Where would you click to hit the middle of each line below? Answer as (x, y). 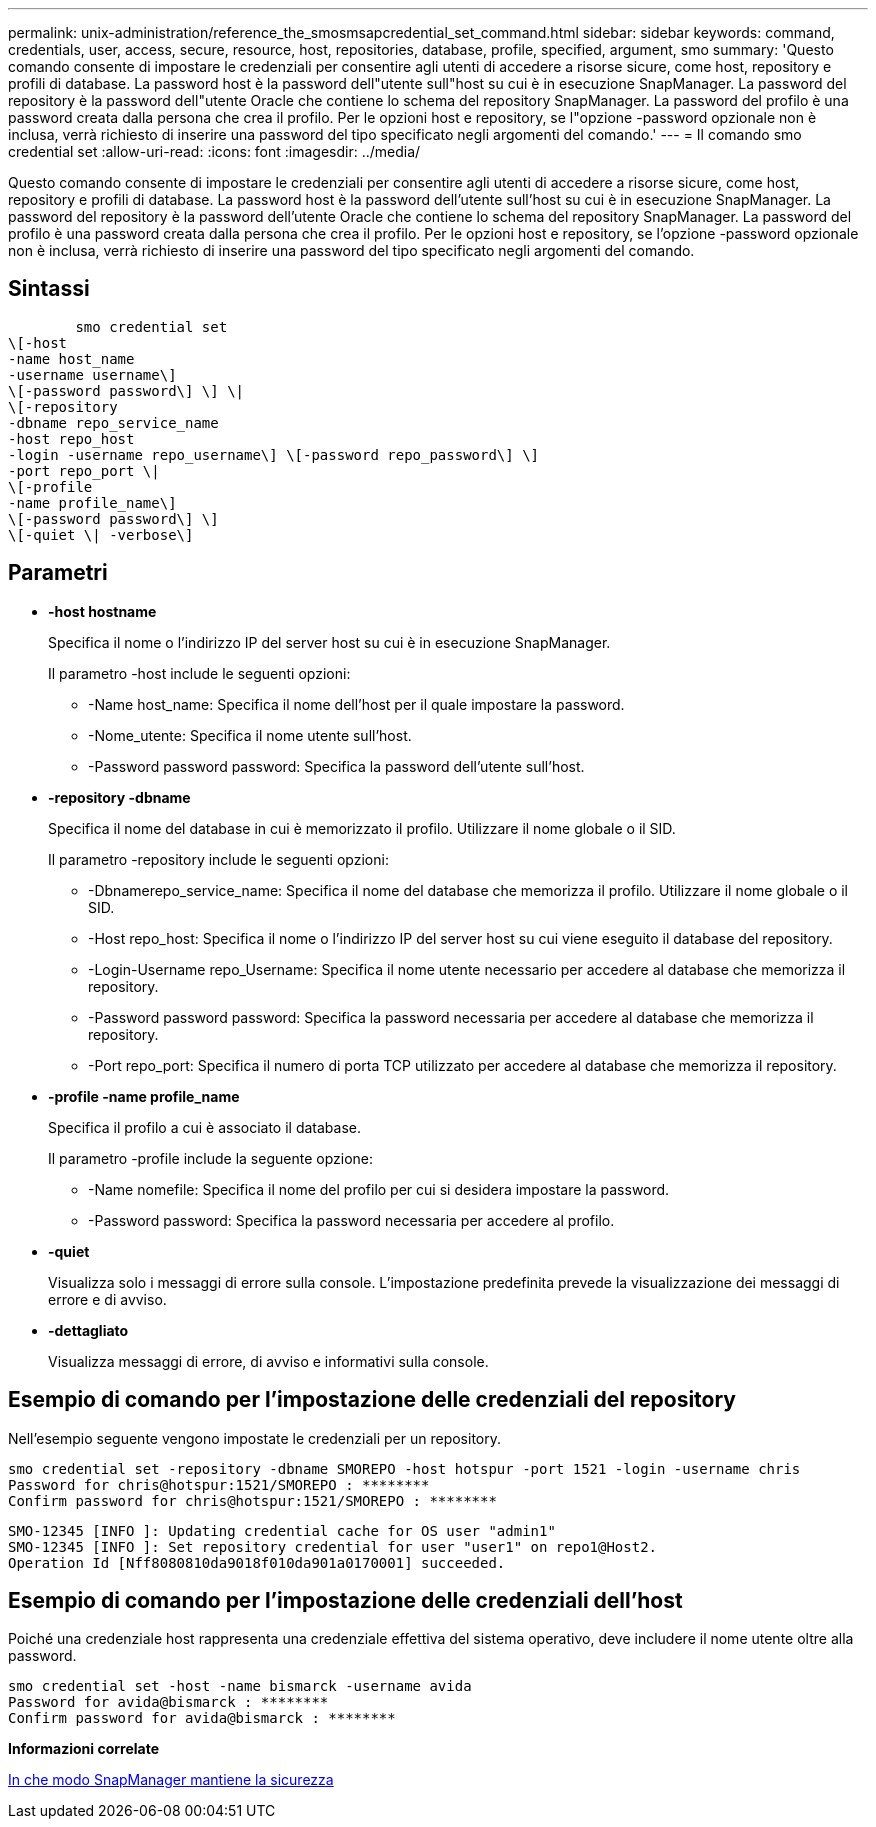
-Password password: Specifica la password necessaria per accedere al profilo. (351, 1220)
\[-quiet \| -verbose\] (101, 534)
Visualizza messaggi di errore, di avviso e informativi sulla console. (268, 1361)
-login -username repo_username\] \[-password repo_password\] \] (274, 454)
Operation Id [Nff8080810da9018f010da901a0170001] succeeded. (257, 1562)
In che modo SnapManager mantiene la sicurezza (171, 1780)
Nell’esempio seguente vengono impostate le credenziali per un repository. (254, 1438)
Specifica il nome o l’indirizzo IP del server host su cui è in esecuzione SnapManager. (329, 642)
